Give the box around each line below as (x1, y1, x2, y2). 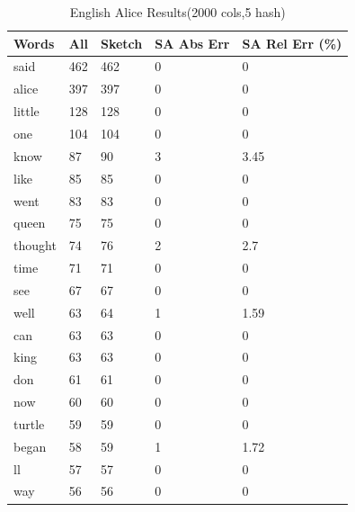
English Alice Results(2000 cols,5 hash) (69, 3, 286, 21)
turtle (13, 414, 45, 433)
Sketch (100, 33, 143, 52)
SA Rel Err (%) (242, 33, 342, 52)
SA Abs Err (155, 33, 230, 52)
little (13, 102, 40, 121)
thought (13, 236, 57, 255)
